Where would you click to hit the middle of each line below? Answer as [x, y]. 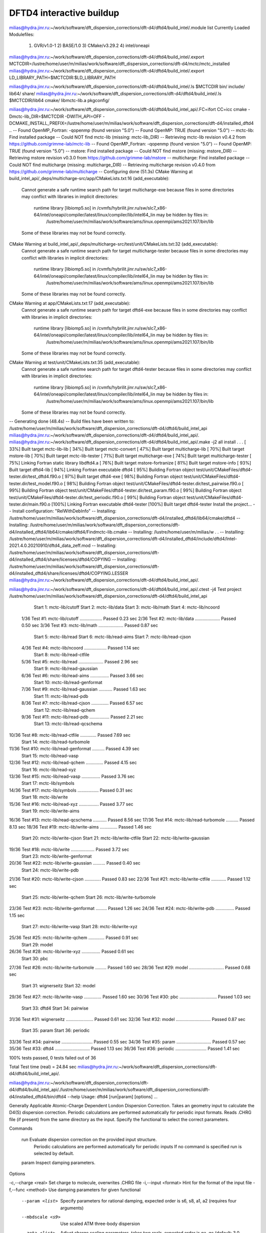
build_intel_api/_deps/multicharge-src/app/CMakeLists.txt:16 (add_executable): [89, 179]
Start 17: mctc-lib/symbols [48, 783]
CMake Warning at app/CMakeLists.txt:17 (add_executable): [70, 303]
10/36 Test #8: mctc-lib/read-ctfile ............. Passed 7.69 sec [70, 735]
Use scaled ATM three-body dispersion [100, 1224]
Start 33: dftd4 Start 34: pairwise [55, 1008]
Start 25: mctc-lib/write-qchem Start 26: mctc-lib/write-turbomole [89, 897]
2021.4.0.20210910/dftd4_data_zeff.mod [50, 545]
